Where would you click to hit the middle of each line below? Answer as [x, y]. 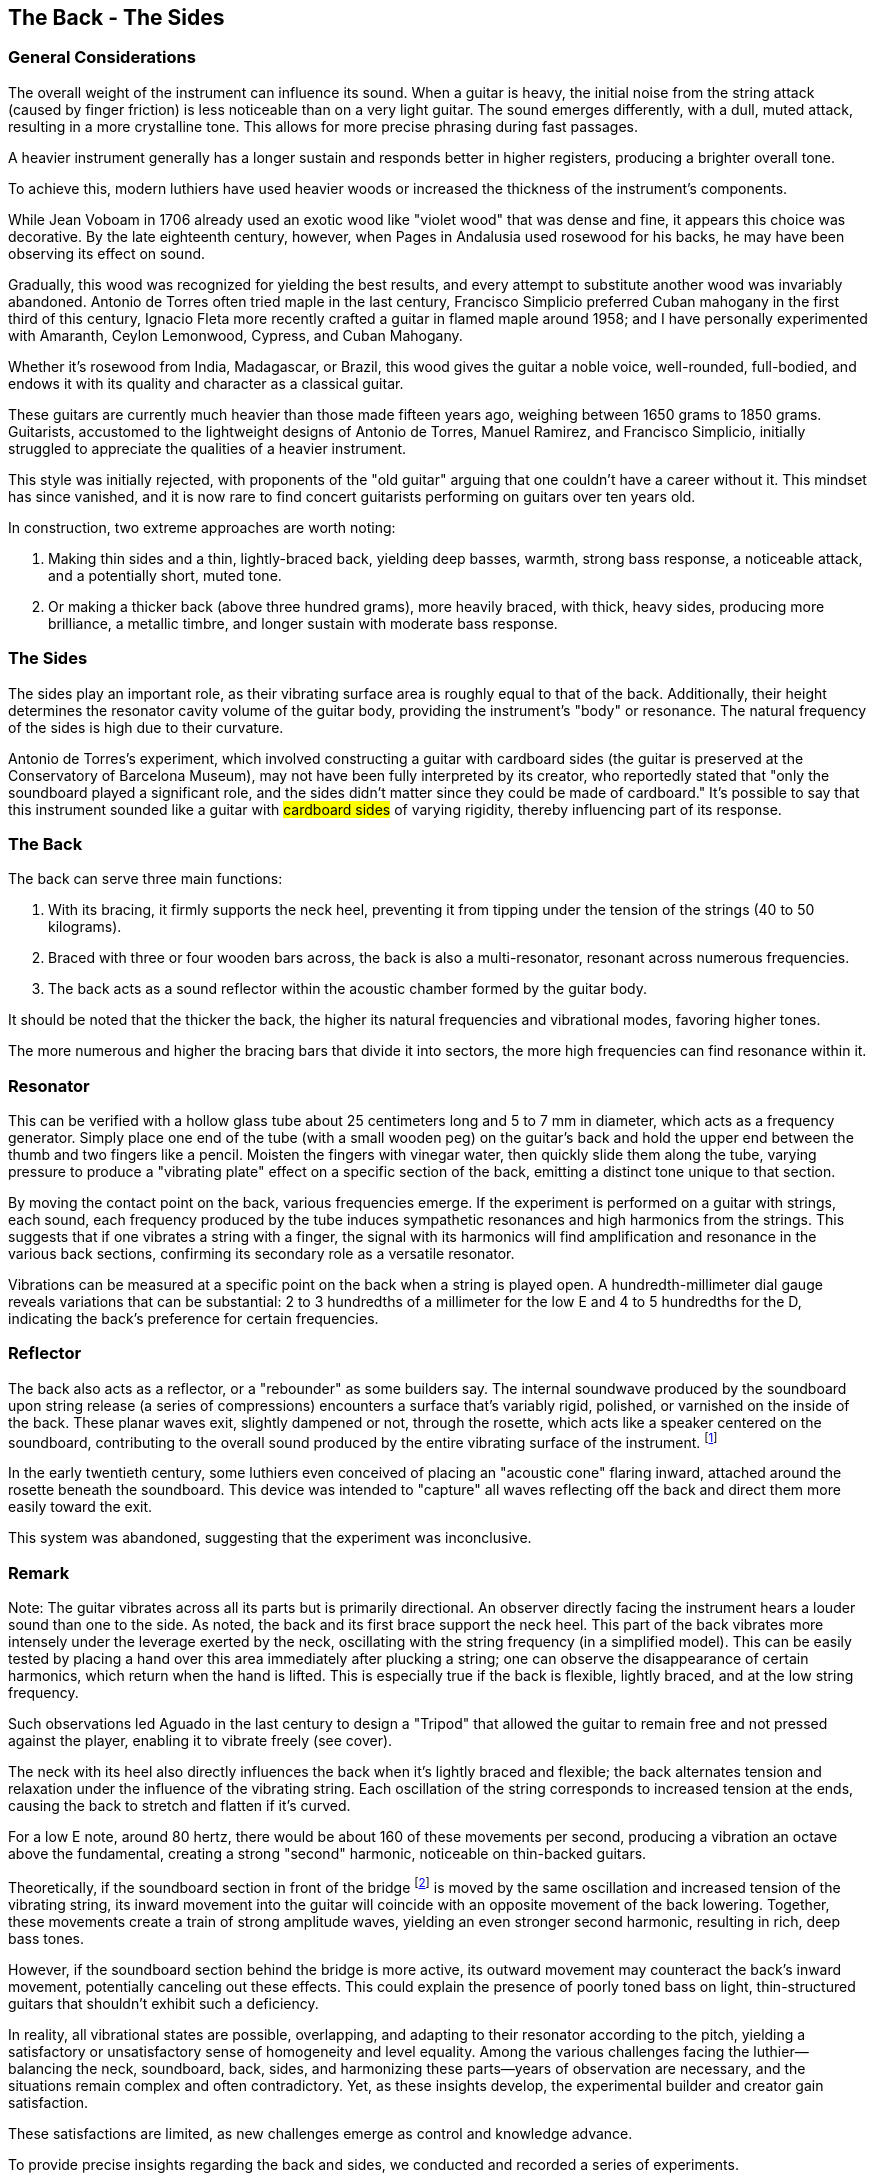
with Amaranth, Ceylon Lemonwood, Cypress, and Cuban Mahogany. [235, 335]
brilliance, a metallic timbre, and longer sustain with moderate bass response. [303, 623]
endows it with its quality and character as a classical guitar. [206, 383]
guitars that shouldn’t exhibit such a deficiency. [163, 2003]
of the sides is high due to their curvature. [146, 727]
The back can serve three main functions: [145, 879]
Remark [39, 1572]
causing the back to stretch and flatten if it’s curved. [179, 1806]
